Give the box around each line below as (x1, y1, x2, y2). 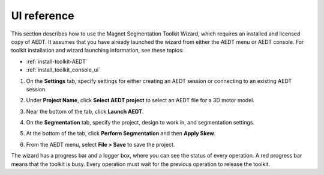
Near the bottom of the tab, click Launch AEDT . (26, 108, 144, 115)
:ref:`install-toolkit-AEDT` (26, 58, 88, 65)
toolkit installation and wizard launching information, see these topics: (11, 47, 184, 54)
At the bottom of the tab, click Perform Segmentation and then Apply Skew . (26, 130, 216, 137)
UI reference (11, 9, 74, 22)
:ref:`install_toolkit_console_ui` (26, 66, 100, 73)
